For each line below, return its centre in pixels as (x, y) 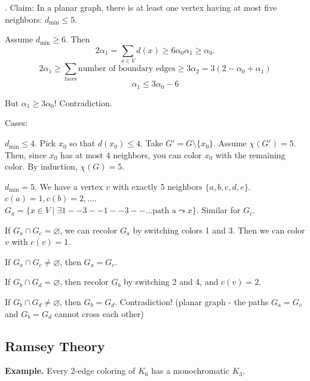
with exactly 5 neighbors (157, 186)
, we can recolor (89, 230)
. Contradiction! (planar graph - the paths (192, 302)
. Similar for (218, 210)
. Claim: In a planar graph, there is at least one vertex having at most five (141, 7)
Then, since (26, 154)
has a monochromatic (190, 371)
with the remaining (250, 154)
